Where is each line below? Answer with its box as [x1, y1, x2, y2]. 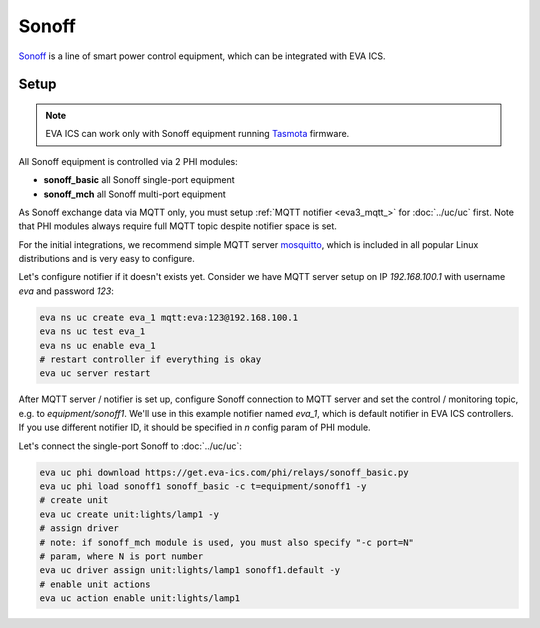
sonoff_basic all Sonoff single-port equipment [43, 174, 235, 186]
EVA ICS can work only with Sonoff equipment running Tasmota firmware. [45, 128, 350, 140]
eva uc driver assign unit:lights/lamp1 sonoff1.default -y [39, 565, 341, 576]
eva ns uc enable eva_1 [39, 340, 157, 351]
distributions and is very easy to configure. [18, 253, 195, 265]
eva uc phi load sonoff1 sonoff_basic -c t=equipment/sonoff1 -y [39, 480, 367, 492]
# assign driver [39, 523, 120, 534]
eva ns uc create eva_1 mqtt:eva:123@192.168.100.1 [39, 311, 299, 323]
